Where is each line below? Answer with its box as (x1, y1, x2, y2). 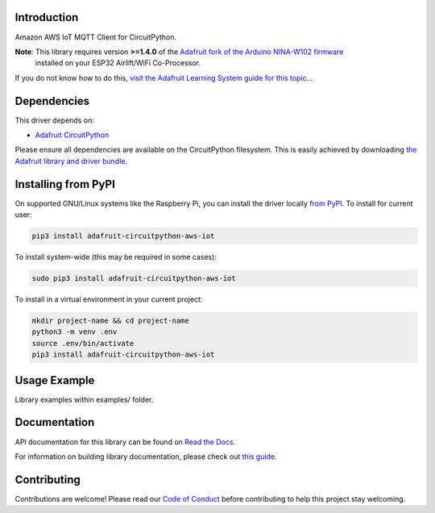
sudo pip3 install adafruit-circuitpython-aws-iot (31, 274, 237, 283)
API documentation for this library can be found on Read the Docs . (14, 436, 236, 447)
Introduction (14, 10, 79, 24)
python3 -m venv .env (31, 327, 118, 336)
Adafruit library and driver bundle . (14, 156, 128, 165)
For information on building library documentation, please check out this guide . (14, 452, 277, 461)
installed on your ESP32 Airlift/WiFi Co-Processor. (35, 58, 201, 68)
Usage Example (14, 373, 95, 387)
